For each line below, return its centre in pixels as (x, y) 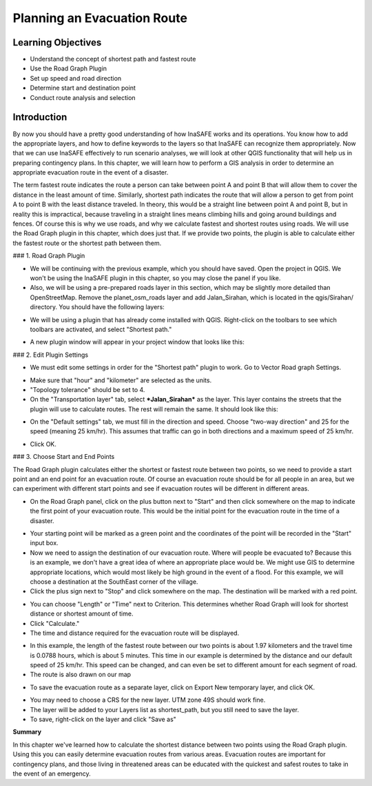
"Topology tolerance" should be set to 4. (87, 389)
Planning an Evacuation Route (100, 18)
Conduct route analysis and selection (83, 97)
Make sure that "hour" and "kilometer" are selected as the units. (121, 380)
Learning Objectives (57, 42)
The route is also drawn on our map (80, 675)
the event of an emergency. (52, 774)
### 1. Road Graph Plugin (49, 256)
